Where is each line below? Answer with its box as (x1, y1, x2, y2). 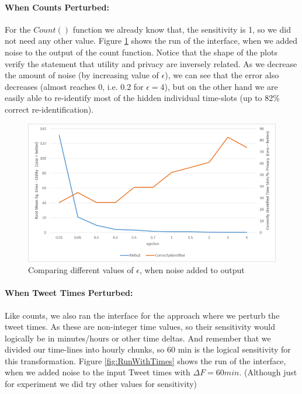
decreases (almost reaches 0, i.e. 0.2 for (5, 80, 144, 92)
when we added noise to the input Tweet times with (5, 366, 190, 378)
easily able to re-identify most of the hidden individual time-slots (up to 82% (5, 92, 280, 104)
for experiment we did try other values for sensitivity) (5, 378, 197, 390)
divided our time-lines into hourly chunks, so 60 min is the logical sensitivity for (5, 343, 291, 355)
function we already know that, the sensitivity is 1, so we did (72, 23, 291, 35)
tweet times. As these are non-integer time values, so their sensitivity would (5, 320, 275, 333)
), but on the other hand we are (164, 80, 278, 92)
